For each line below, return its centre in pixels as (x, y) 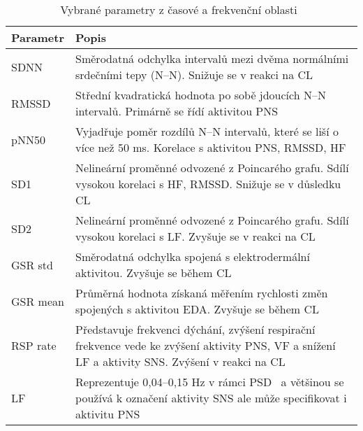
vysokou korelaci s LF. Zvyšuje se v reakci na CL (195, 236)
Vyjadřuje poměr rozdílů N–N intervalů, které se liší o (207, 131)
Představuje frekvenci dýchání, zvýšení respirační (195, 329)
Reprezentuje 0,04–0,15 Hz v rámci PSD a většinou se (210, 382)
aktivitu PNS (108, 414)
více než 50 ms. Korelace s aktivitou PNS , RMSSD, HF (211, 147)
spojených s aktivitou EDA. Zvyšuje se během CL (198, 309)
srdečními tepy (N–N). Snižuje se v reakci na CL (194, 75)
